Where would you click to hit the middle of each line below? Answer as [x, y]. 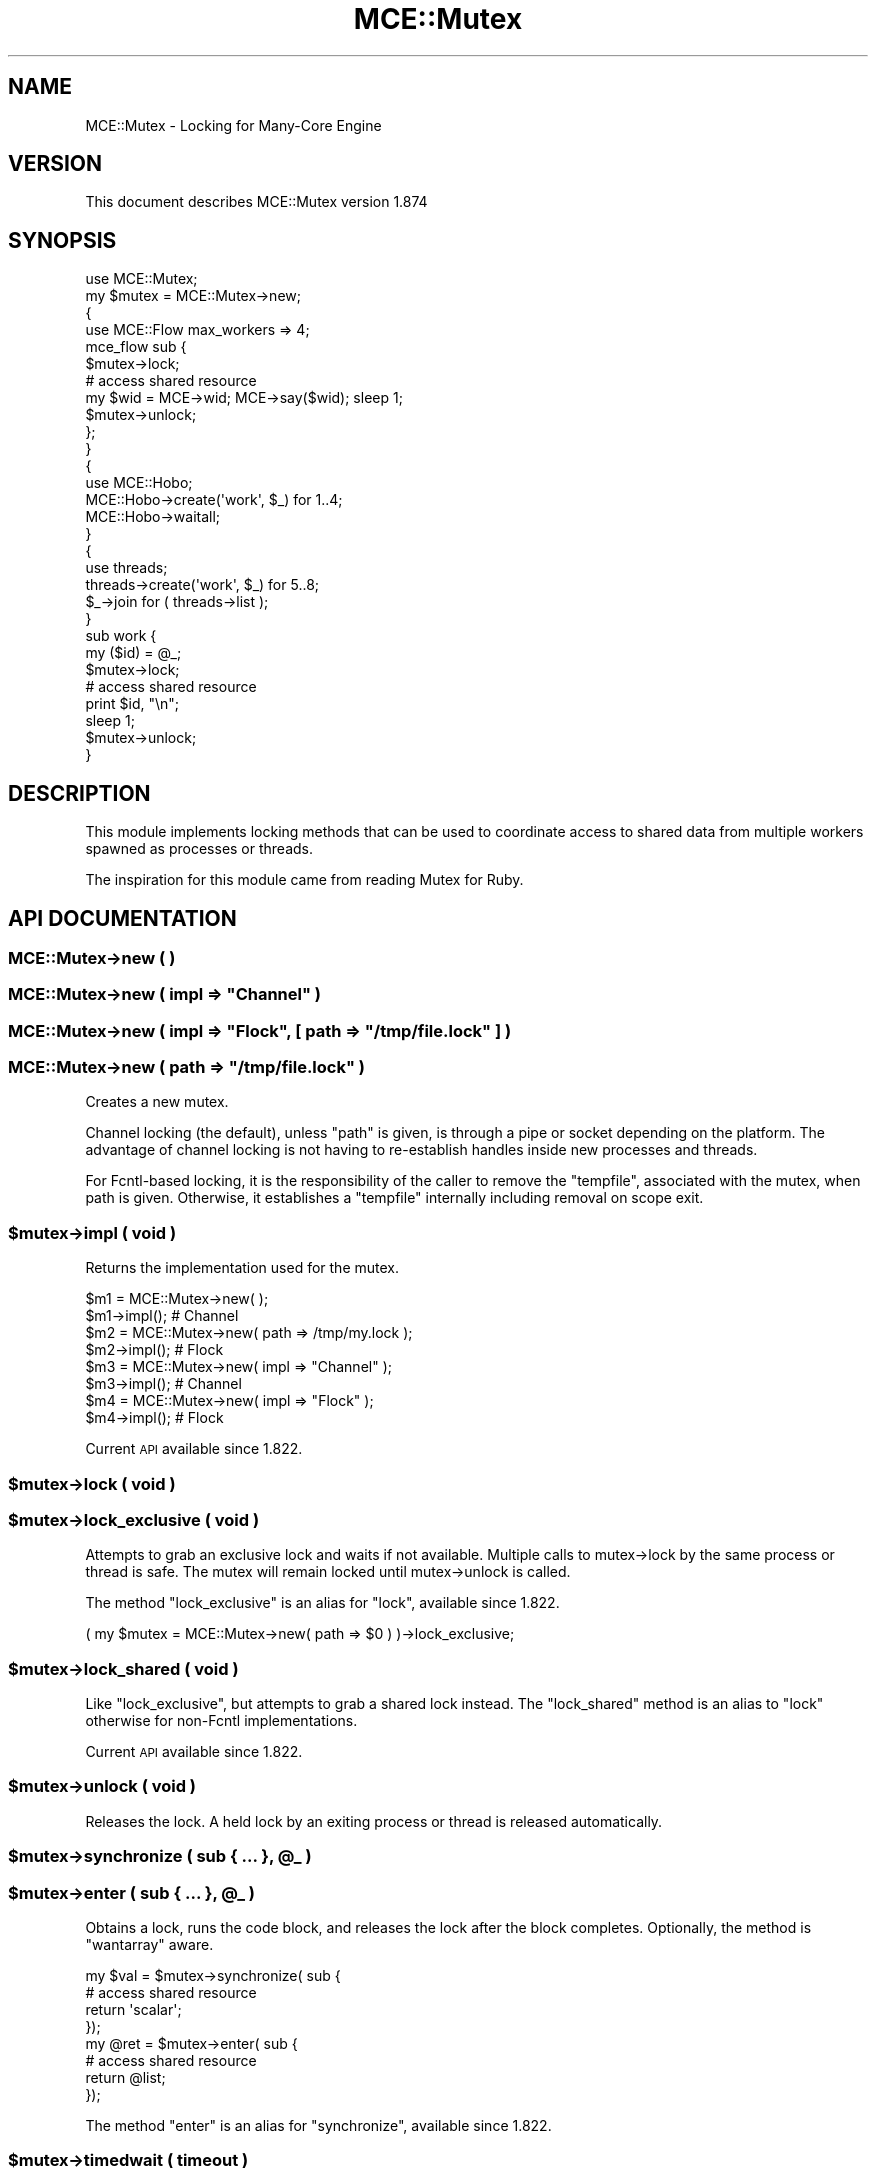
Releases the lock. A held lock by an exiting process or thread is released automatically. [374, 1821]
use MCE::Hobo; [139, 483]
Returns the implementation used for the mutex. [242, 1268]
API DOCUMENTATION [122, 918]
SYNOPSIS [62, 240]
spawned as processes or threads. [199, 849]
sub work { [121, 636]
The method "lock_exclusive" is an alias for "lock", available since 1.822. [322, 1603]
